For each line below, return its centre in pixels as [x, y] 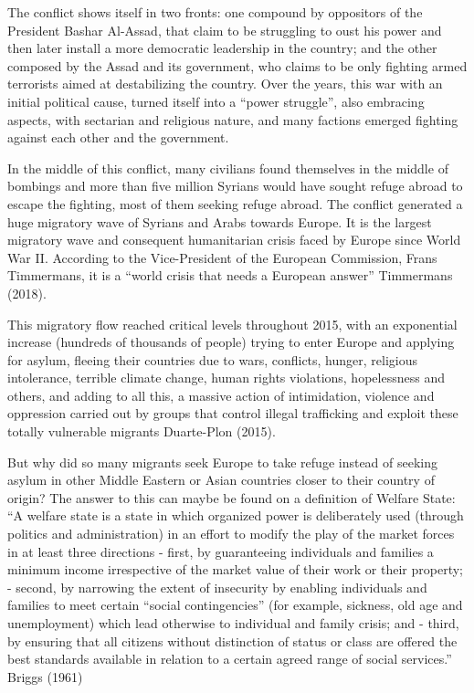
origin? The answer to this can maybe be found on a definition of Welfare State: [232, 497]
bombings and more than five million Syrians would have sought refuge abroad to [235, 186]
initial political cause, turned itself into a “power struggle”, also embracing [216, 101]
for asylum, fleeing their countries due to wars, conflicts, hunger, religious [213, 359]
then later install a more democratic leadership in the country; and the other [222, 48]
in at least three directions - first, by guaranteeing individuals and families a [221, 551]
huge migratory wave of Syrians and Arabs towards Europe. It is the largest [220, 221]
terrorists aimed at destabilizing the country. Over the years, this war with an [225, 84]
